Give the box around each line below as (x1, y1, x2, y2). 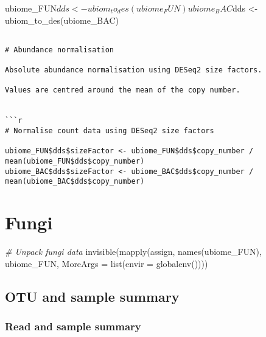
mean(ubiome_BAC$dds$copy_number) (5, 177, 145, 186)
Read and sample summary (5, 319, 141, 334)
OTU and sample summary (5, 287, 180, 305)
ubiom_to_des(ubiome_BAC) (5, 13, 119, 26)
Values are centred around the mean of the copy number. (5, 86, 240, 95)
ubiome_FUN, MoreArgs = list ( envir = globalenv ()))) (5, 257, 208, 269)
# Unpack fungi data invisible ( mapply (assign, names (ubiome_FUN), (5, 245, 262, 258)
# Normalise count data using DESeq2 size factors (5, 127, 214, 136)
